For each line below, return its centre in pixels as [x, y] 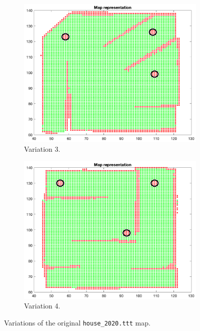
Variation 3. [42, 149]
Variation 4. [42, 306]
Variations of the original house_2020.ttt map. [77, 322]
